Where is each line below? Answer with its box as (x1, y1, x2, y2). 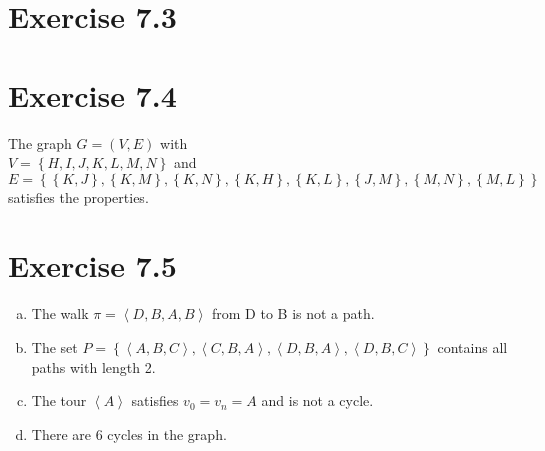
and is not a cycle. (261, 390, 374, 411)
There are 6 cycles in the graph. (31, 423, 227, 444)
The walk (31, 303, 89, 324)
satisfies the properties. (8, 186, 149, 207)
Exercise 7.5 (8, 245, 177, 286)
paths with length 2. (31, 356, 156, 377)
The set (31, 337, 78, 357)
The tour (31, 390, 87, 411)
